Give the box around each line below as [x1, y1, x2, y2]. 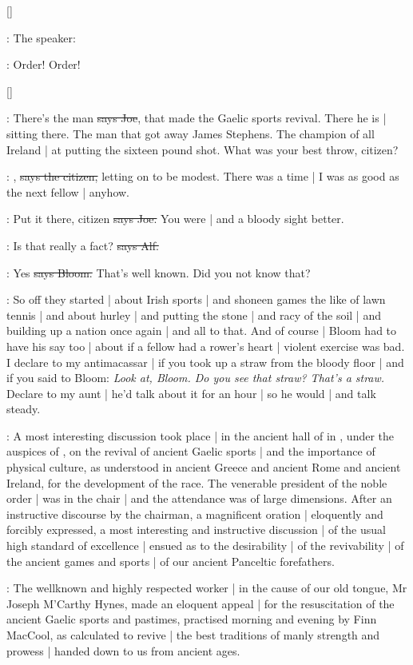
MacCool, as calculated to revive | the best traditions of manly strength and [6, 627, 380, 643]
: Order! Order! [6, 56, 81, 73]
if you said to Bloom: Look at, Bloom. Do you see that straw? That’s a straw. [6, 369, 385, 386]
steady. [6, 400, 41, 417]
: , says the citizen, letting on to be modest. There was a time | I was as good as [6, 168, 399, 185]
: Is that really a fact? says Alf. [6, 237, 159, 253]
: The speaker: [6, 29, 76, 46]
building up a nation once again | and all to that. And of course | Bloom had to [6, 322, 397, 339]
